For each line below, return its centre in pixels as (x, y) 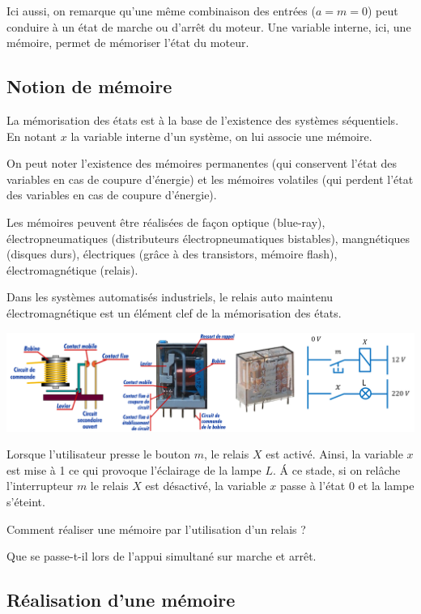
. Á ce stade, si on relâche (337, 469)
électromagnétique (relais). (72, 269)
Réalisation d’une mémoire (121, 600)
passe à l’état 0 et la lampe (347, 486)
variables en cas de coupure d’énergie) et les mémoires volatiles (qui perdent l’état (210, 179)
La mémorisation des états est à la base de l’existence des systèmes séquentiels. (203, 119)
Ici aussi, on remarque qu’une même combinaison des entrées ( (161, 11)
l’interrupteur (40, 486)
